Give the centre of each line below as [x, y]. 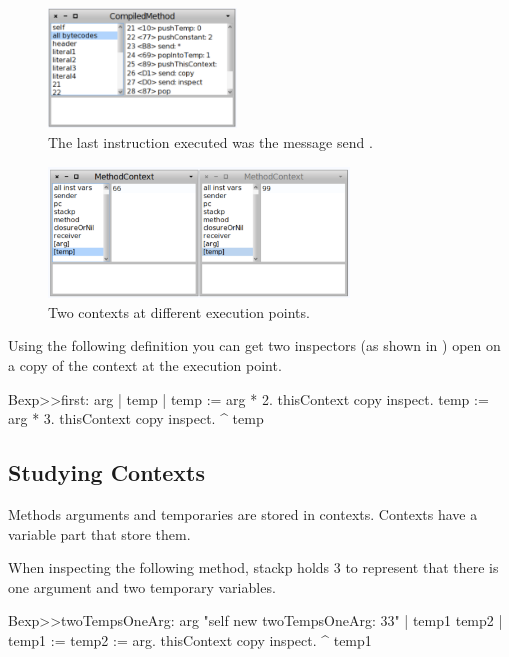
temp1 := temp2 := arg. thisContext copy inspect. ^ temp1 [190, 639]
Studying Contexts [107, 472]
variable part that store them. [99, 533]
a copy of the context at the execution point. [145, 365]
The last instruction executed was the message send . [210, 141]
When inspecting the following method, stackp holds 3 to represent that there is [253, 567]
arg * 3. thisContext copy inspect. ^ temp [136, 418]
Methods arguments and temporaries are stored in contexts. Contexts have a [243, 513]
